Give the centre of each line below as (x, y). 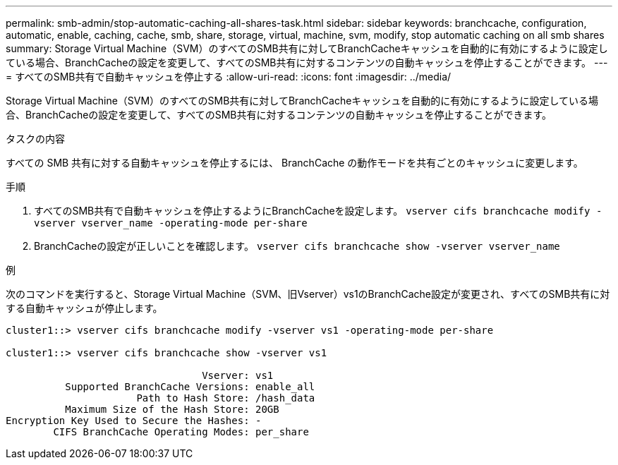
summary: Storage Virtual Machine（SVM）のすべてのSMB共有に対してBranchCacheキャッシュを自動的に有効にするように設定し (307, 48)
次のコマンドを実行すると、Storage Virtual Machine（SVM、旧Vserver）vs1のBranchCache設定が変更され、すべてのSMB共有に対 (308, 294)
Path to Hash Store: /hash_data (226, 398)
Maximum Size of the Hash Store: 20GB (172, 409)
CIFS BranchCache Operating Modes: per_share (181, 432)
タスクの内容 (35, 139)
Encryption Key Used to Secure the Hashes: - (134, 421)
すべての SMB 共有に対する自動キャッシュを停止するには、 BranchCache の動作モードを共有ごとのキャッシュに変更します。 (295, 163)
